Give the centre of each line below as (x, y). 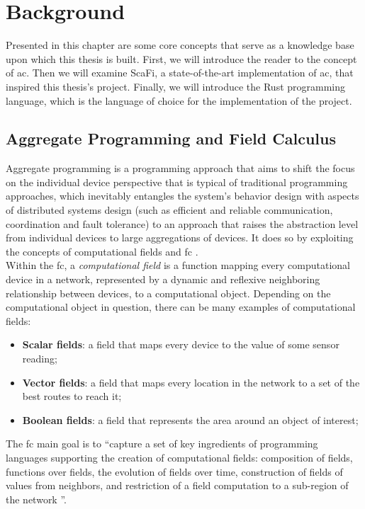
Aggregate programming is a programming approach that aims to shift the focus (180, 168)
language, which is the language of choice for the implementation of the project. (179, 100)
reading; (40, 359)
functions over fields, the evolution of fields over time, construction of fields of (174, 471)
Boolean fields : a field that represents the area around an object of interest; (190, 419)
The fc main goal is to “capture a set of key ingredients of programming (162, 444)
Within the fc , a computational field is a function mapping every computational (178, 265)
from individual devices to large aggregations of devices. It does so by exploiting (180, 238)
